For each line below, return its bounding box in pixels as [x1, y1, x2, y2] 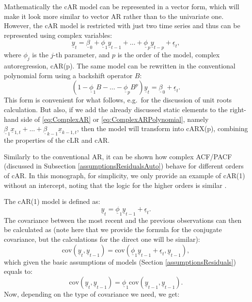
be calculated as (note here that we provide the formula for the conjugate [4, 224, 222, 235]
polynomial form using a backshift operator [4, 70, 133, 80]
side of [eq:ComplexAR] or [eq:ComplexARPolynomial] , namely [21, 114, 209, 124]
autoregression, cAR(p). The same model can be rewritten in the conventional [4, 61, 236, 71]
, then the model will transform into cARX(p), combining [77, 123, 248, 134]
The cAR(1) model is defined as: [4, 196, 100, 206]
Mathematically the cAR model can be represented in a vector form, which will [4, 1, 239, 11]
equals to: [4, 266, 32, 276]
